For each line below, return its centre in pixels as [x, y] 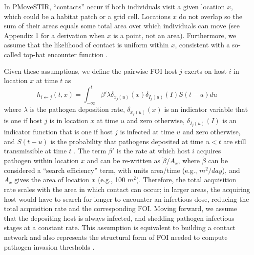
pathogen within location [41, 160]
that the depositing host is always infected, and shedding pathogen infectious [119, 218]
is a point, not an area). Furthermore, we [175, 35]
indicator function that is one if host [58, 132]
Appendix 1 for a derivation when [54, 35]
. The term [90, 151]
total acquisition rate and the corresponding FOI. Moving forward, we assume [121, 208]
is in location [69, 120]
